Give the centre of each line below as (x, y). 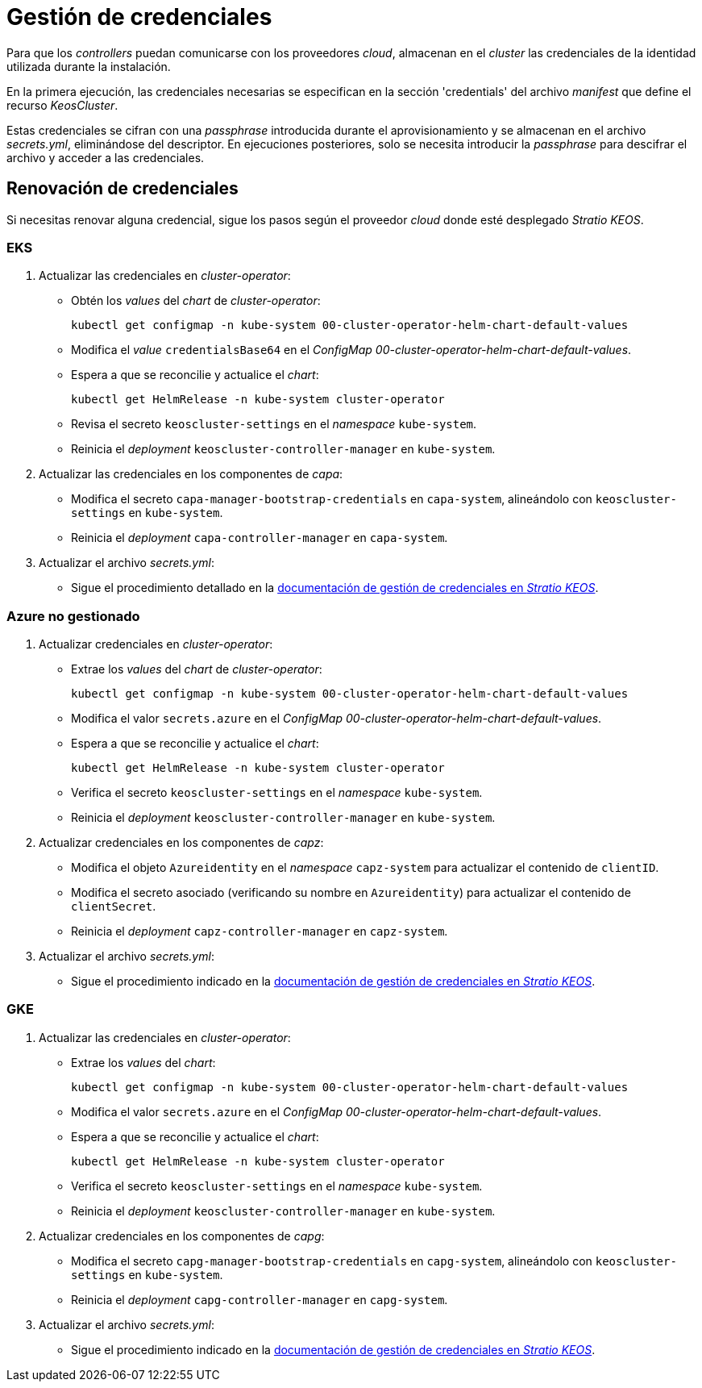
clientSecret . (114, 907)
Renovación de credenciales (123, 189)
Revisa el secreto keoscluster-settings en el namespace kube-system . (274, 424)
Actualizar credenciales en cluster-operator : (156, 644)
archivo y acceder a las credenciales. (106, 157)
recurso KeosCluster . (62, 105)
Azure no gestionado (73, 616)
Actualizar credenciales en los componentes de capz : (181, 843)
